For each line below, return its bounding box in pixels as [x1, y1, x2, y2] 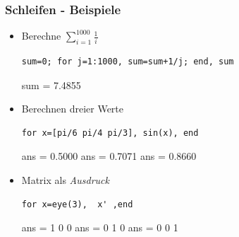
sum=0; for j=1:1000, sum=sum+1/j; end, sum [21, 57, 234, 67]
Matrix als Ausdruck [21, 172, 109, 187]
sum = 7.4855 [21, 77, 81, 92]
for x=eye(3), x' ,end [21, 199, 133, 209]
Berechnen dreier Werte [21, 101, 124, 116]
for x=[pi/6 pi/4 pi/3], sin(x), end [21, 127, 199, 138]
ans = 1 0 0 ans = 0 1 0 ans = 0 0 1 [21, 220, 178, 235]
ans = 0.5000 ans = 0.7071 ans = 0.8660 [21, 149, 197, 163]
